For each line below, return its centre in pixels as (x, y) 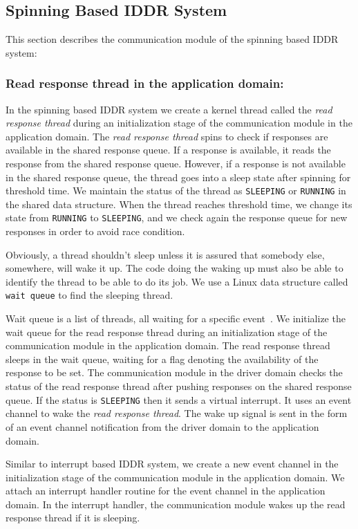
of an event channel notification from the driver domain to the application (162, 426)
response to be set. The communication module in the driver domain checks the (174, 372)
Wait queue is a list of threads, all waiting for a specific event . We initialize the (176, 318)
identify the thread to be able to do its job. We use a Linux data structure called (177, 281)
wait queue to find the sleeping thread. (89, 295)
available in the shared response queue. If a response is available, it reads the (168, 150)
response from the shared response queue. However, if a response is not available (176, 163)
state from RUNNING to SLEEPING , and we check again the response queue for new (177, 217)
